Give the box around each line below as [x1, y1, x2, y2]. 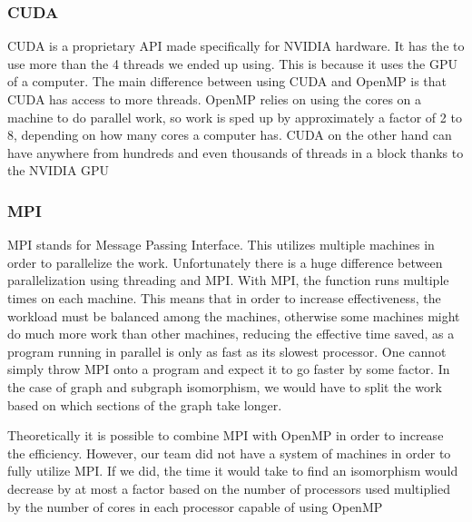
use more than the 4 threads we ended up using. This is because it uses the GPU [7, 54, 457, 73]
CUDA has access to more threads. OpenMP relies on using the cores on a [7, 90, 422, 108]
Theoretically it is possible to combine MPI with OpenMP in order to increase [7, 426, 444, 445]
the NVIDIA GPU [7, 161, 110, 180]
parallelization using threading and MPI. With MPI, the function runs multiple [7, 271, 449, 290]
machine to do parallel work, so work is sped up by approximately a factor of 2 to [7, 107, 462, 126]
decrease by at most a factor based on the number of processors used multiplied [7, 478, 450, 497]
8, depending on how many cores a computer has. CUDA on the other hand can [7, 125, 452, 144]
